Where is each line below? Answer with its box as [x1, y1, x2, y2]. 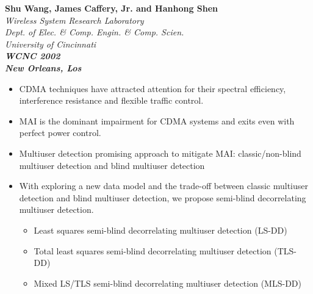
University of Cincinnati [5, 37, 96, 50]
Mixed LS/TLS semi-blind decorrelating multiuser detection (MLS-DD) [34, 276, 301, 289]
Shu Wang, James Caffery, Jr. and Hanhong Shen [5, 2, 218, 14]
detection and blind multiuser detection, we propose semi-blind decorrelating [19, 191, 306, 204]
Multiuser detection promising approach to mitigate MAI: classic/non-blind [19, 146, 301, 159]
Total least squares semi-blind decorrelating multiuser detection [34, 244, 272, 257]
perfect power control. [19, 126, 101, 139]
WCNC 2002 [5, 49, 60, 62]
